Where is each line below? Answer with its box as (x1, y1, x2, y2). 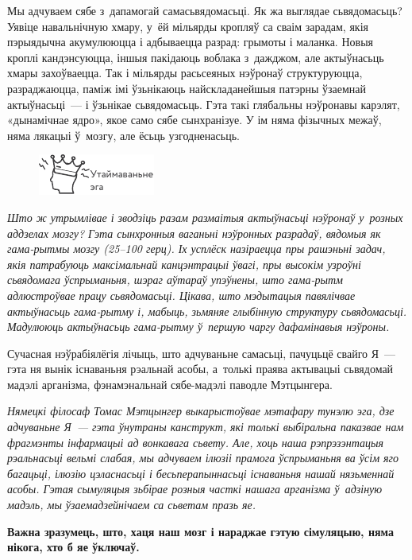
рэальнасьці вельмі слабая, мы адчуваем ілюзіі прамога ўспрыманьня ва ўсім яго (7, 449, 399, 466)
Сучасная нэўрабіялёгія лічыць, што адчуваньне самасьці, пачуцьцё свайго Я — (7, 344, 396, 361)
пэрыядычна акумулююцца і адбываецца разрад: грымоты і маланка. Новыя (7, 33, 373, 50)
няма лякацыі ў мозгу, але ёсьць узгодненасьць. (7, 126, 240, 143)
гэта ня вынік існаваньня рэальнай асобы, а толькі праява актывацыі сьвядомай (7, 360, 394, 377)
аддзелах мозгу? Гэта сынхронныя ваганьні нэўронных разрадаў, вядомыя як (7, 224, 381, 241)
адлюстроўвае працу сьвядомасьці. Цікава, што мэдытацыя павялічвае (7, 286, 356, 303)
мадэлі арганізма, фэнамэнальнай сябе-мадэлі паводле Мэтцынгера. (7, 375, 333, 392)
